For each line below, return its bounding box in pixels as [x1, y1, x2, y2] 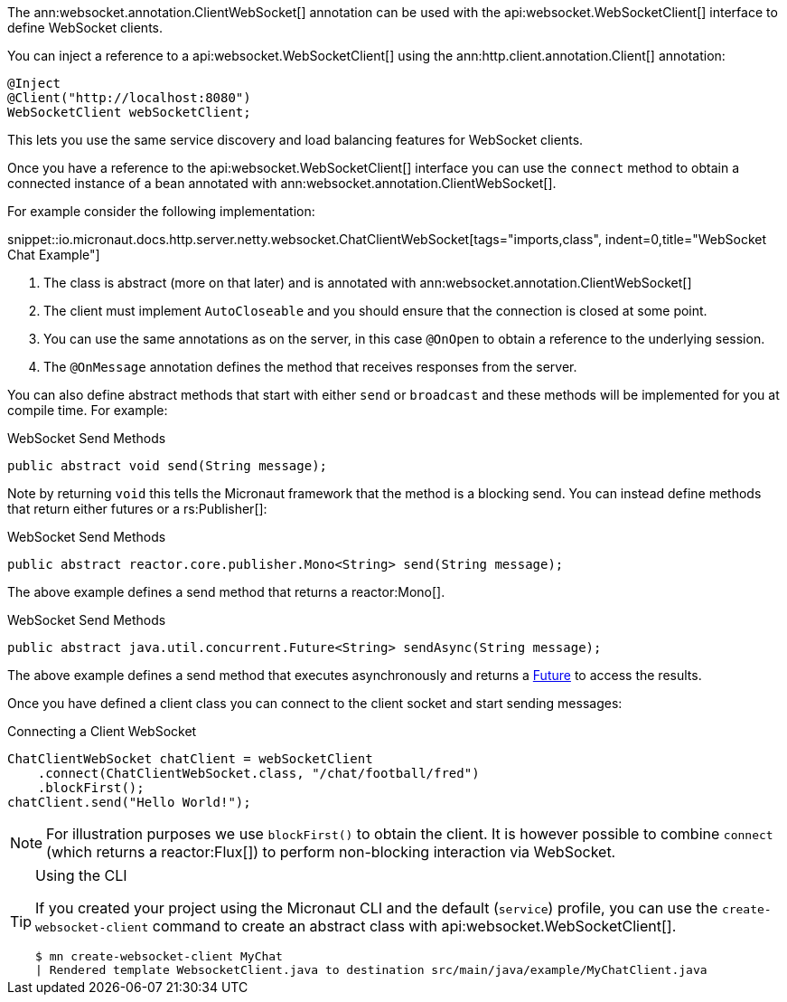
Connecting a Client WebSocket [7, 723, 197, 739]
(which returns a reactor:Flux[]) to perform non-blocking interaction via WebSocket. [46, 843, 616, 861]
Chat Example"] [7, 247, 100, 262]
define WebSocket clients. [7, 20, 163, 35]
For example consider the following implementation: [7, 203, 315, 219]
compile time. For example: [7, 402, 168, 418]
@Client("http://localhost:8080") [7, 90, 251, 105]
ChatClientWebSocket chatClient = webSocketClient [7, 751, 373, 766]
